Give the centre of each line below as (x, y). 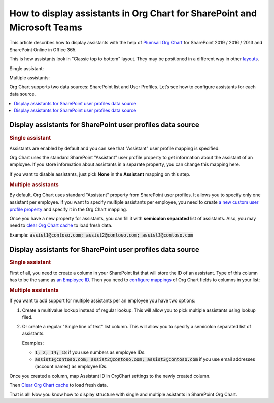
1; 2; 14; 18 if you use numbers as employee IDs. (90, 352)
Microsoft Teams (46, 27)
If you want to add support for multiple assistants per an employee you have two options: (102, 301)
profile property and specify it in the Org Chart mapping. (68, 209)
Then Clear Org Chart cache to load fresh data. (59, 385)
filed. (27, 317)
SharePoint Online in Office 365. (43, 49)
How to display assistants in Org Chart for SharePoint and (133, 13)
